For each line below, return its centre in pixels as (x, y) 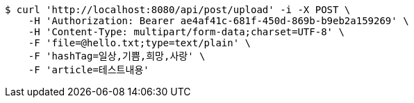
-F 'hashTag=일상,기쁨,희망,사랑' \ (117, 56)
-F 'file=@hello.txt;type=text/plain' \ (140, 43)
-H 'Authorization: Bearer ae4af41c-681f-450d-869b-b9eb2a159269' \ (218, 21)
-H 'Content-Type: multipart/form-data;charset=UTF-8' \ (186, 32)
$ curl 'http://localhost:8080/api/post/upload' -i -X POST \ (178, 10)
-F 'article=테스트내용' (89, 70)
